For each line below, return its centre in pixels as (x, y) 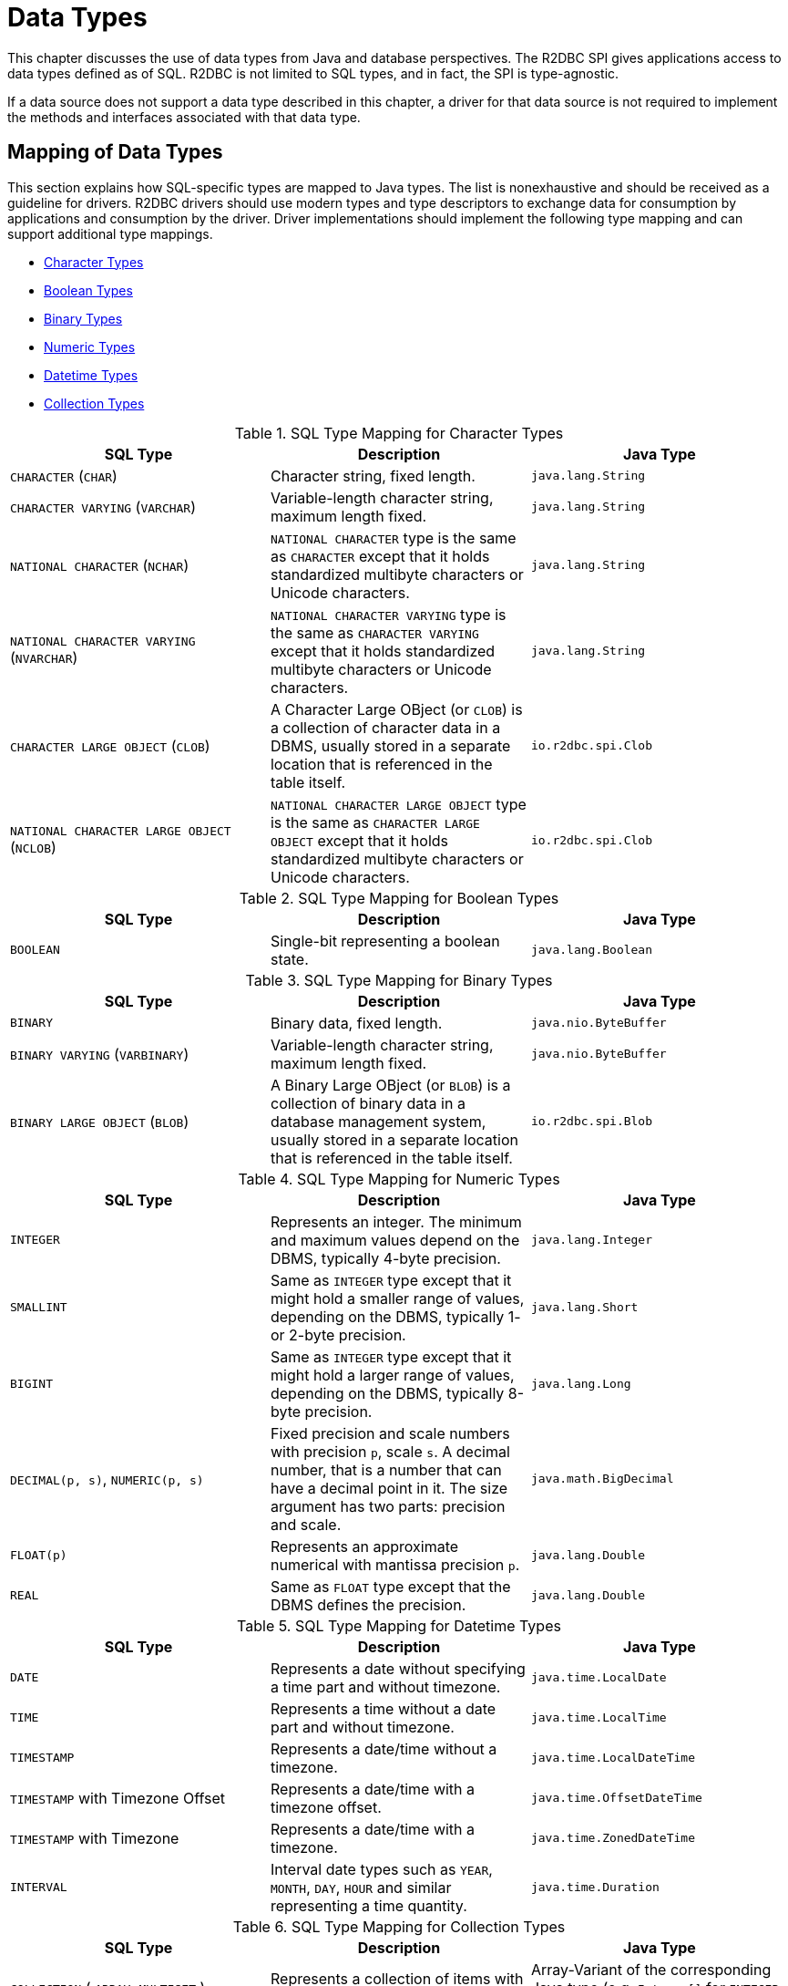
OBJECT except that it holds (359, 840)
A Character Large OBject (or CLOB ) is (396, 709)
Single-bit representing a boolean (385, 941)
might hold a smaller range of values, (397, 1298)
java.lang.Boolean (592, 950)
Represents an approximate (364, 1546)
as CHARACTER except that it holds (380, 556)
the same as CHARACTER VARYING (374, 632)
